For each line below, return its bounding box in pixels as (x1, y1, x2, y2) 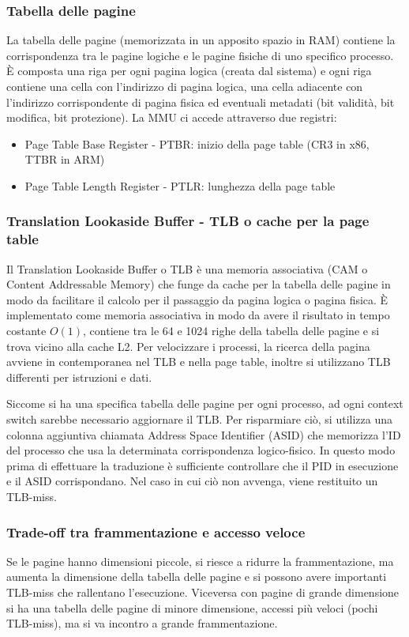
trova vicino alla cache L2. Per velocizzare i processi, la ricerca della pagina (6, 337, 370, 354)
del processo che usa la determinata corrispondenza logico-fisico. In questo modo (6, 442, 396, 458)
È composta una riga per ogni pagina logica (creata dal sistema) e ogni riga (6, 62, 372, 79)
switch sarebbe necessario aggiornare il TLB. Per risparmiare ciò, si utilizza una (6, 411, 392, 428)
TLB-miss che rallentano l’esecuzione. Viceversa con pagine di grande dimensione (6, 584, 400, 601)
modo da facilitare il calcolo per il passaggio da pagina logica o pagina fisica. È (6, 291, 388, 307)
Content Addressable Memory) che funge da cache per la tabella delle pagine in (6, 276, 391, 292)
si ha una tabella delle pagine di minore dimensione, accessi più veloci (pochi (6, 599, 378, 616)
